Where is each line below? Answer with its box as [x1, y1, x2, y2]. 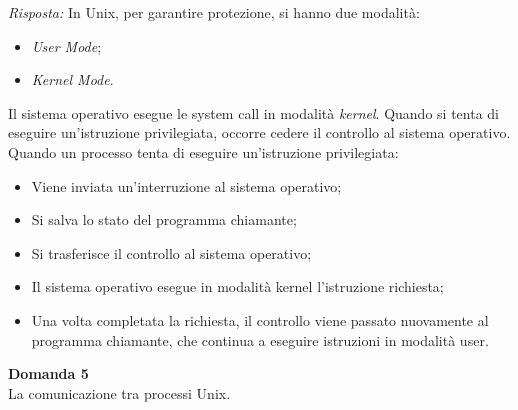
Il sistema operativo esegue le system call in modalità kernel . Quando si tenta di [8, 102, 499, 123]
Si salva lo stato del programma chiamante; [31, 209, 297, 230]
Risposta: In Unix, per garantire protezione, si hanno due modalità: [8, 2, 420, 22]
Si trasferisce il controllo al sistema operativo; [31, 242, 312, 263]
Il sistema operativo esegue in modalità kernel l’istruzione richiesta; [31, 276, 444, 297]
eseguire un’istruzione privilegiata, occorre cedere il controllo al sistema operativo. [8, 122, 511, 143]
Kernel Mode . [31, 69, 114, 90]
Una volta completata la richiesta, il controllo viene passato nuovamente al [31, 309, 489, 330]
